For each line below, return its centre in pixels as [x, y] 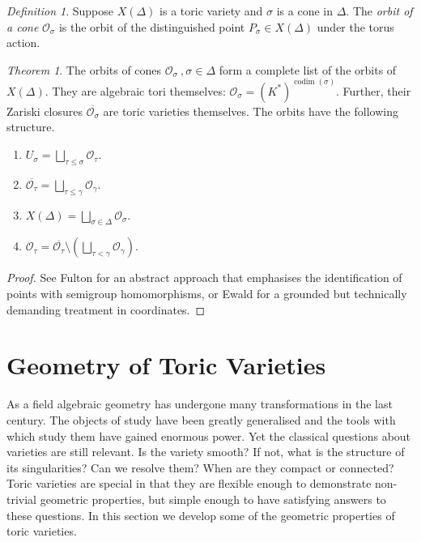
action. [23, 43]
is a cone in [304, 11]
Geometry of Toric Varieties [166, 365]
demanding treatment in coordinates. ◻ [106, 309]
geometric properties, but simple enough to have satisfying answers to [213, 499]
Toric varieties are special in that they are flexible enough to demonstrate [189, 483]
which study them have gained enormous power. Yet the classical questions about [209, 435]
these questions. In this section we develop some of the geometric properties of [201, 515]
